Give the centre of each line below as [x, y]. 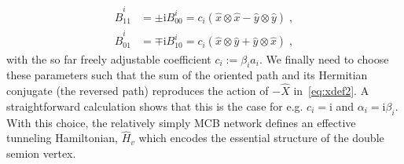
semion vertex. [41, 153]
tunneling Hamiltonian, [62, 138]
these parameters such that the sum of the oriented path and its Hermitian [187, 75]
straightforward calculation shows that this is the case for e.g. [155, 106]
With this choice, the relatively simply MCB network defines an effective [181, 122]
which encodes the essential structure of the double [261, 138]
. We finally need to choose [324, 58]
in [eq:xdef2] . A [331, 91]
